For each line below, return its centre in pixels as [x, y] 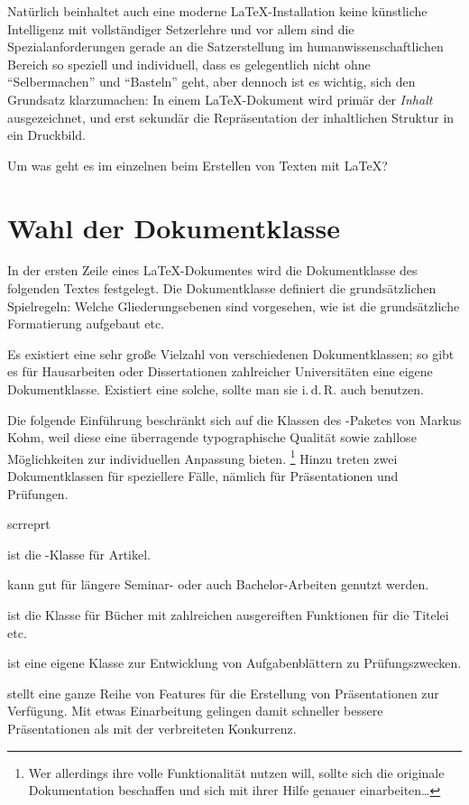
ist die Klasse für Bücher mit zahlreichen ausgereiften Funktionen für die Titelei [228, 615]
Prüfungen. [38, 493]
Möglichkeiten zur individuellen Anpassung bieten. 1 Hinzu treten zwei [202, 457]
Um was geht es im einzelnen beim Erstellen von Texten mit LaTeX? [198, 165]
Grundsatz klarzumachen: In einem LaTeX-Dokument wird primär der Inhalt [220, 99]
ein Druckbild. [46, 135]
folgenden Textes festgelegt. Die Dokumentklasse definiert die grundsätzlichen [222, 288]
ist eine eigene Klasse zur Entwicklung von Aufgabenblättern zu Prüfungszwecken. [234, 663]
